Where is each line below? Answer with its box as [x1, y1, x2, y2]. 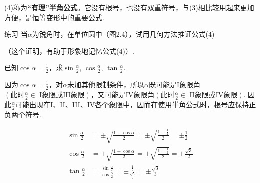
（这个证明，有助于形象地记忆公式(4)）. [4, 45, 134, 56]
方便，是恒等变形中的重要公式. [4, 12, 104, 22]
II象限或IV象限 [189, 92, 238, 99]
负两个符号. [4, 109, 41, 119]
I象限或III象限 [39, 92, 85, 99]
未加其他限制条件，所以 [67, 79, 144, 90]
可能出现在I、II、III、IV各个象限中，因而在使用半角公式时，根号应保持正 [15, 99, 256, 110]
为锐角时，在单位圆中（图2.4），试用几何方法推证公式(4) [32, 29, 215, 39]
